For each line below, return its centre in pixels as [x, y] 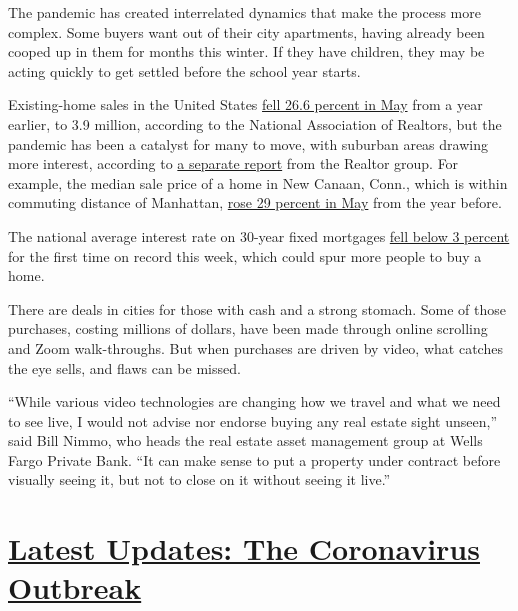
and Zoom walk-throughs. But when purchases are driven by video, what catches [255, 347]
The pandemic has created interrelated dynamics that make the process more [244, 12]
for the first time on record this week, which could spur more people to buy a [245, 255]
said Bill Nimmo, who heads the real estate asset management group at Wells [245, 440]
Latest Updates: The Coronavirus [244, 548]
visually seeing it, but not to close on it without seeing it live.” [199, 479]
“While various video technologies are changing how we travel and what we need [254, 401]
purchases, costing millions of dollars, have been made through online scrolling [248, 328]
